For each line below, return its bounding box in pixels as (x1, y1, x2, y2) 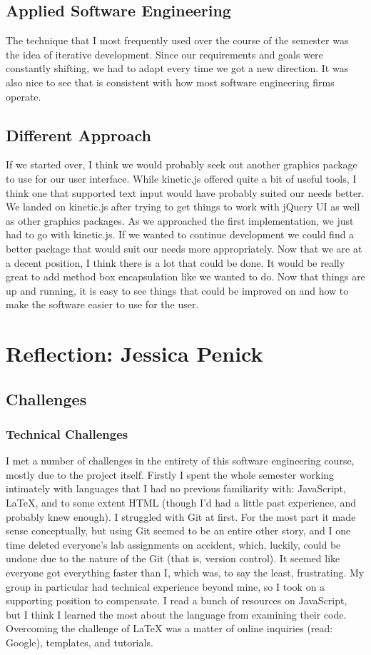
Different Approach (6, 123, 151, 146)
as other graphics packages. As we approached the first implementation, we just (6, 213, 354, 228)
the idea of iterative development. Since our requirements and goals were (6, 46, 323, 61)
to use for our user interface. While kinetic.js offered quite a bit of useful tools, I (6, 171, 357, 186)
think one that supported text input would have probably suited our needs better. (6, 185, 365, 200)
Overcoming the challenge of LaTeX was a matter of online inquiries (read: (6, 621, 333, 636)
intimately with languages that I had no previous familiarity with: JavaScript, (6, 481, 346, 496)
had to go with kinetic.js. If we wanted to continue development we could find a (6, 227, 355, 242)
